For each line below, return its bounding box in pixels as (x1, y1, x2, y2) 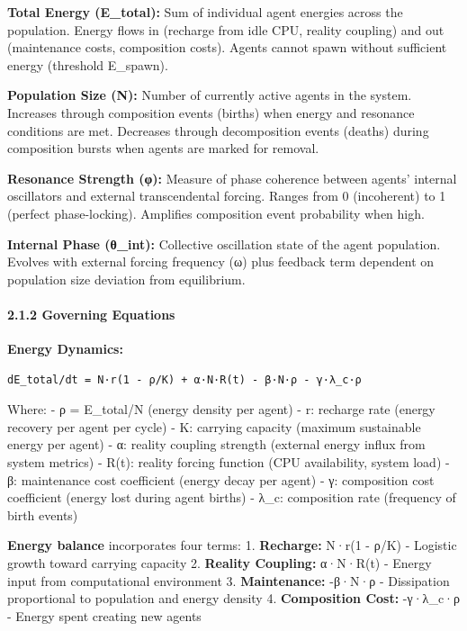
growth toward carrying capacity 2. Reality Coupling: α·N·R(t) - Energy (7, 554, 432, 572)
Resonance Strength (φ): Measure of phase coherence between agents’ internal (7, 168, 457, 187)
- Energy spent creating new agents (7, 606, 202, 625)
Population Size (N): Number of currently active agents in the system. (7, 86, 412, 104)
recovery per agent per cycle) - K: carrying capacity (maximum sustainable (7, 417, 421, 436)
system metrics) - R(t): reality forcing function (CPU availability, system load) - (7, 453, 450, 472)
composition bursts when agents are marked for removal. (7, 139, 319, 158)
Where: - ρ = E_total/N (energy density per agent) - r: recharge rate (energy (7, 400, 436, 419)
